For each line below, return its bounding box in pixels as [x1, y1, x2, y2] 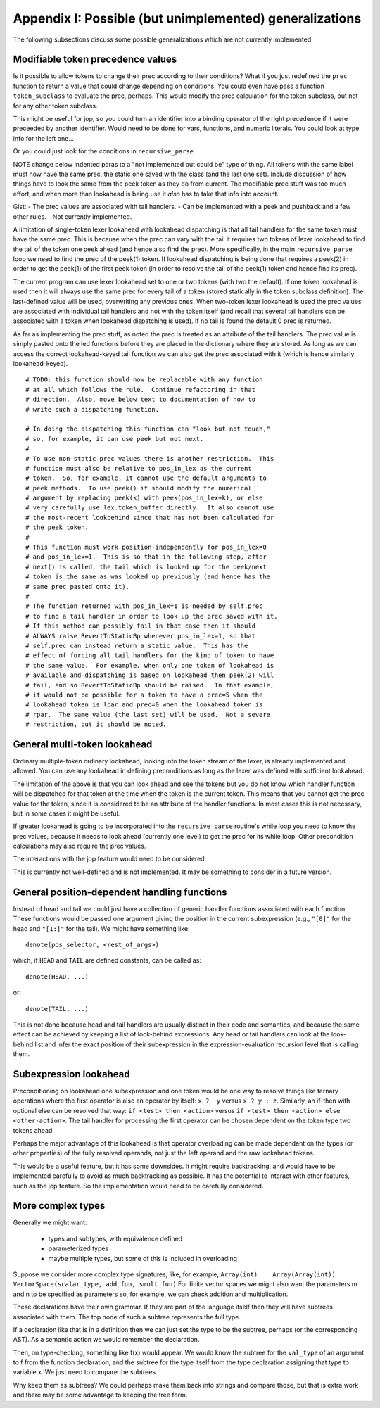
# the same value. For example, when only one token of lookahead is [25, 661, 274, 669]
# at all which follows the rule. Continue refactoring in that [25, 386, 256, 393]
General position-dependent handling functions [13, 886, 227, 898]
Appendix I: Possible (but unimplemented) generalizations [13, 11, 362, 26]
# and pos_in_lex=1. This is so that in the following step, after [25, 553, 267, 561]
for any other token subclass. [13, 101, 98, 110]
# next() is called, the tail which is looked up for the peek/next [25, 563, 267, 571]
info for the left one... [13, 134, 74, 142]
